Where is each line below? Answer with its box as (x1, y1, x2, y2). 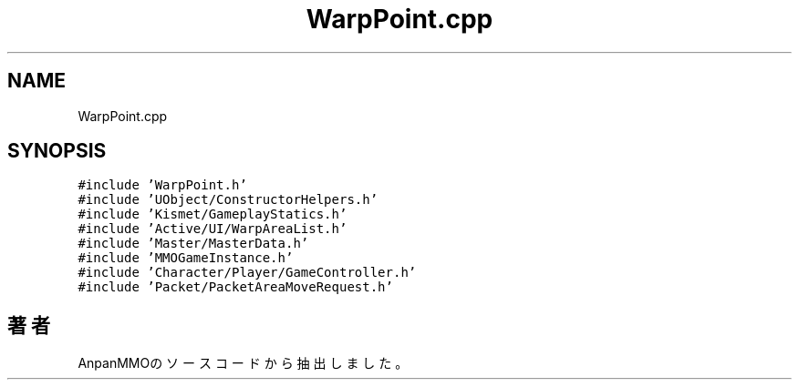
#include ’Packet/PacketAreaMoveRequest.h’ (78, 280, 393, 295)
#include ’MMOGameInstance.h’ (78, 250, 294, 266)
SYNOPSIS (7, 139, 107, 163)
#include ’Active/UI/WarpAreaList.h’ (78, 221, 348, 237)
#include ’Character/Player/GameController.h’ (78, 265, 417, 280)
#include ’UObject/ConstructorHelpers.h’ (78, 192, 379, 208)
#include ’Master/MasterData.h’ (78, 236, 309, 251)
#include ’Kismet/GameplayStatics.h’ (78, 207, 348, 222)
